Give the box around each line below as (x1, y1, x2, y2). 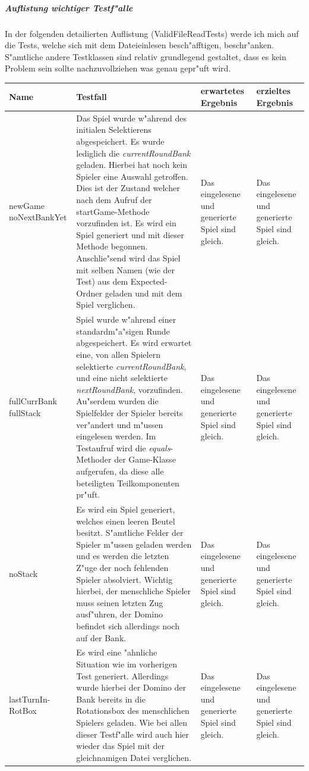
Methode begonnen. (76, 240, 148, 252)
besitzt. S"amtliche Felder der (76, 526, 184, 539)
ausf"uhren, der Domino (76, 608, 163, 620)
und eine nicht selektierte (76, 372, 168, 384)
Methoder (76, 453, 112, 466)
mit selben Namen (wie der (76, 263, 175, 276)
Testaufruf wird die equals (76, 441, 171, 454)
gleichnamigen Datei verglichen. (76, 751, 191, 763)
